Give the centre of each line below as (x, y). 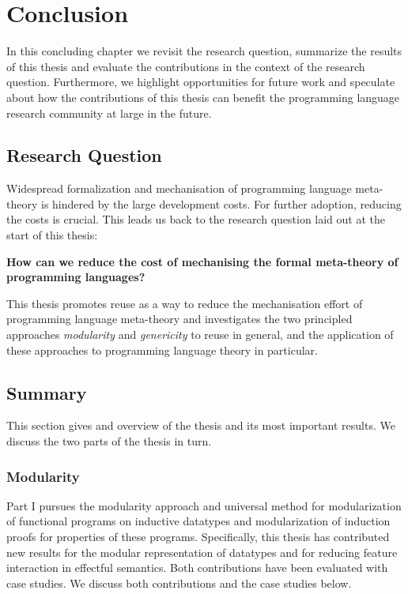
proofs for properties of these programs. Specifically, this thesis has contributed (198, 537)
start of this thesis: (52, 235)
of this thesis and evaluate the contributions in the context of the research (186, 66)
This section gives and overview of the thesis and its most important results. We (201, 425)
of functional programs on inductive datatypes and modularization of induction (198, 521)
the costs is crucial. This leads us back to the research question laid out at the (196, 219)
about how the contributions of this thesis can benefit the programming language (203, 97)
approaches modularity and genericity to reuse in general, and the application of (200, 335)
